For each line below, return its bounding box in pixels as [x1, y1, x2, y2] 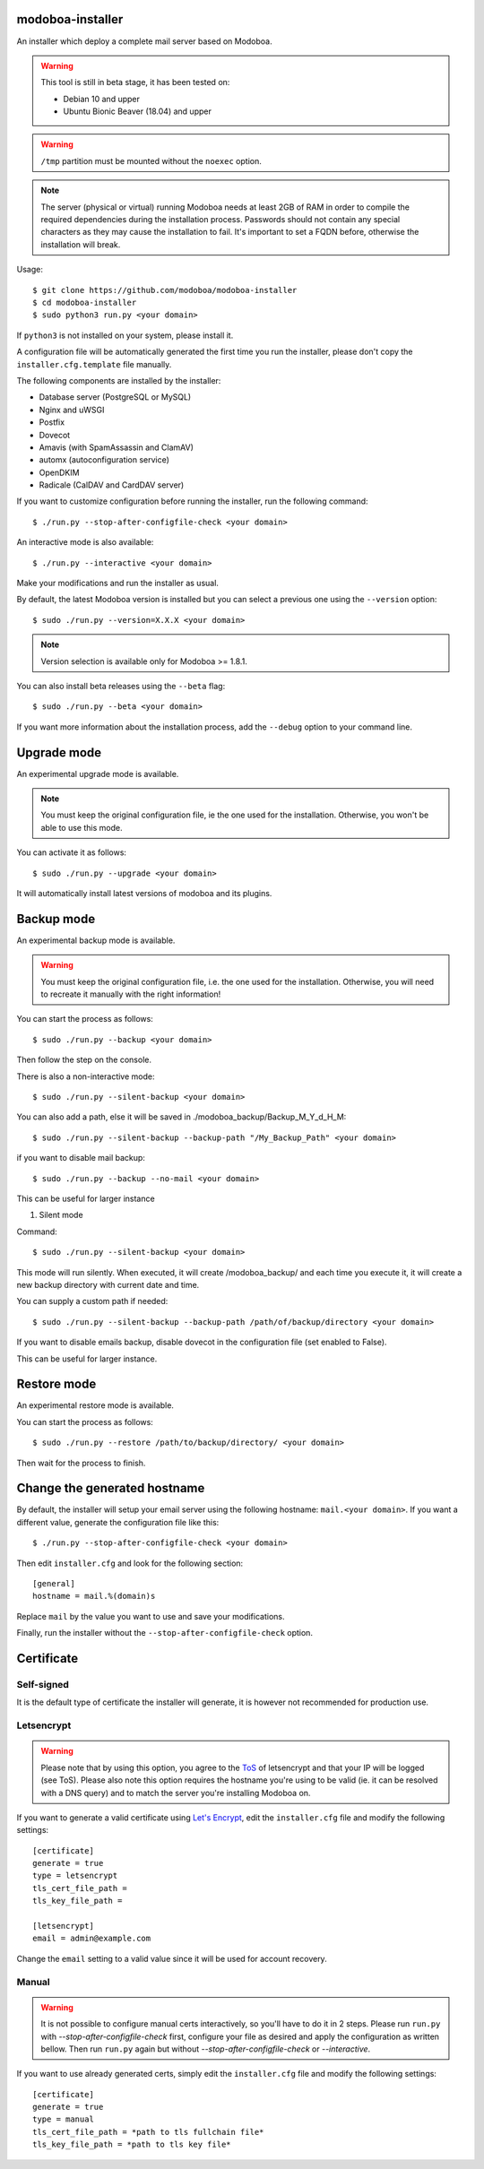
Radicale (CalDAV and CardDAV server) [39, 480, 185, 490]
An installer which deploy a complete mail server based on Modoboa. [16, 36, 272, 47]
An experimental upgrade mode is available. [16, 768, 179, 779]
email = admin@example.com [32, 1933, 151, 1944]
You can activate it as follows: [16, 847, 127, 858]
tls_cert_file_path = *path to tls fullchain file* [32, 2127, 264, 2137]
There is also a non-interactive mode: [16, 1071, 155, 1082]
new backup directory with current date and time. [16, 1279, 200, 1290]
